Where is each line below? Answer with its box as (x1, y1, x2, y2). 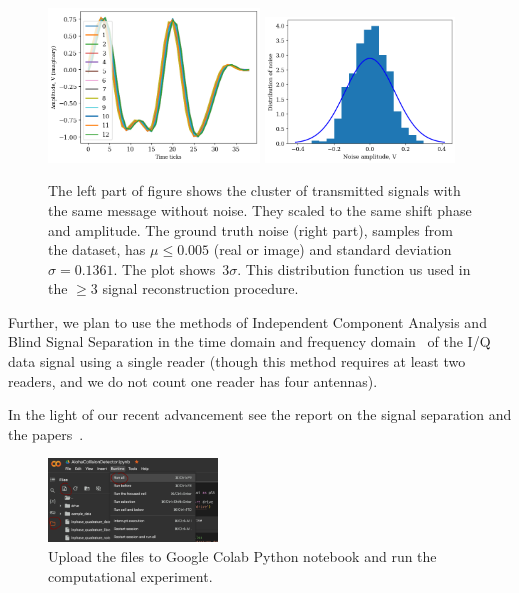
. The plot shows (113, 258, 216, 279)
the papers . (8, 423, 84, 444)
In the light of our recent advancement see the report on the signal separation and (8, 404, 512, 425)
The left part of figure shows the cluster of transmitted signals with (48, 180, 461, 201)
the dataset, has (48, 239, 146, 260)
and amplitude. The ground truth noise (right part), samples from (48, 219, 453, 240)
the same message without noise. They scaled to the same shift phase (48, 199, 472, 220)
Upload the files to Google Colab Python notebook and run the (48, 546, 437, 566)
